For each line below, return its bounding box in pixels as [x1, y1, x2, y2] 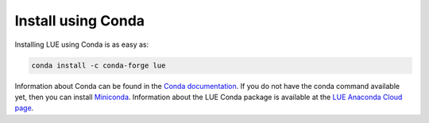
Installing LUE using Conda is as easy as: [14, 40, 149, 49]
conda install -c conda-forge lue [31, 60, 166, 70]
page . [14, 103, 34, 113]
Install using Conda [14, 12, 145, 29]
